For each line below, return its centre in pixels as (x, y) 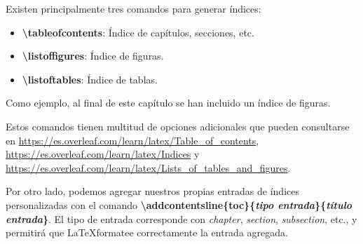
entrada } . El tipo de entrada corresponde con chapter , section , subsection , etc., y (181, 218)
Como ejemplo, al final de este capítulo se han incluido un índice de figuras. (168, 103)
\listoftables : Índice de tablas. (90, 79)
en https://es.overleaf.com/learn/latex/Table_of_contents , (132, 140)
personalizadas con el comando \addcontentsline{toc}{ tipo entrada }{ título (179, 204)
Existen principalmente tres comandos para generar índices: (133, 8)
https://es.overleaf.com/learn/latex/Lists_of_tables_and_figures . (148, 167)
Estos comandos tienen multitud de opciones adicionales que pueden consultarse (178, 126)
